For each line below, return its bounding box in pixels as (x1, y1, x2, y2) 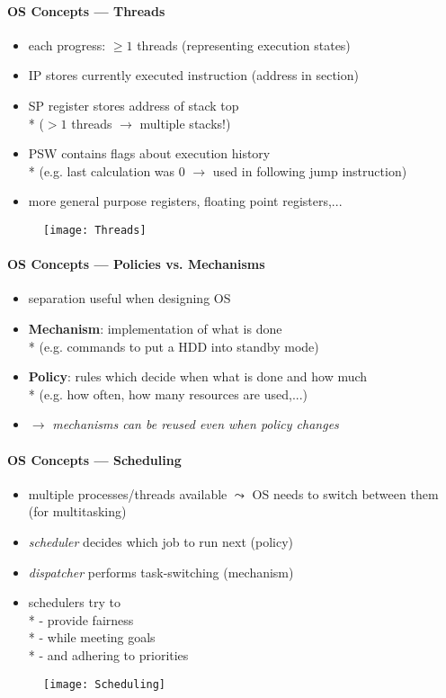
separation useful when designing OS (28, 289, 231, 308)
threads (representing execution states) (137, 35, 351, 54)
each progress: (28, 35, 106, 54)
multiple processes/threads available (28, 484, 227, 503)
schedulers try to (28, 593, 120, 612)
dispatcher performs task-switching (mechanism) (28, 562, 294, 581)
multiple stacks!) (139, 113, 231, 132)
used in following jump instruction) (212, 161, 407, 180)
